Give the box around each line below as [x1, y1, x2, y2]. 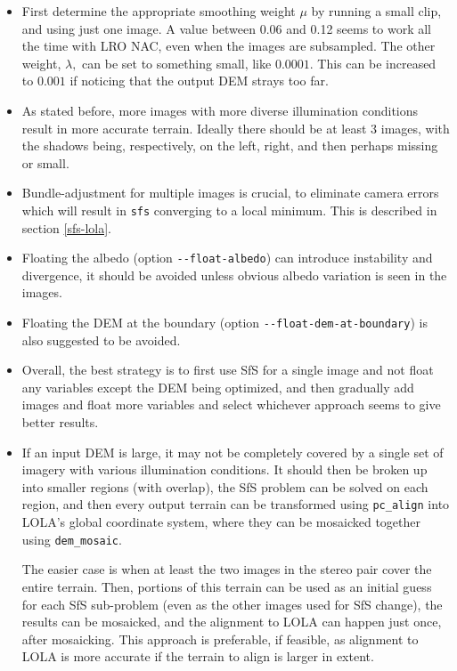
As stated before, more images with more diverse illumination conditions [21, 101, 419, 119]
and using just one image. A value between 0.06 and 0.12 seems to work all [21, 19, 431, 37]
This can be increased [317, 53, 437, 72]
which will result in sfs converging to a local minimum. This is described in [21, 200, 437, 219]
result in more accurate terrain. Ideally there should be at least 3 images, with [21, 118, 450, 137]
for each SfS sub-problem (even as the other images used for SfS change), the [21, 594, 443, 613]
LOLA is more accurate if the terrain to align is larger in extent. [21, 647, 374, 666]
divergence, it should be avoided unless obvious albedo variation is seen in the [21, 265, 447, 284]
